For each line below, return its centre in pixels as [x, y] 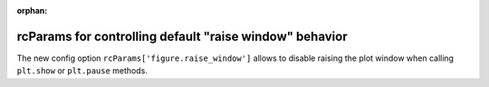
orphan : [32, 10]
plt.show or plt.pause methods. [82, 71]
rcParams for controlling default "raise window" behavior [182, 36]
